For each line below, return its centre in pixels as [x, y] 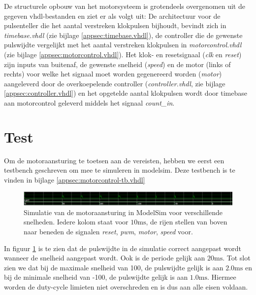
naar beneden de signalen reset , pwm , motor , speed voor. [108, 231]
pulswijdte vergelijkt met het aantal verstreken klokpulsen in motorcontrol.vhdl [123, 45]
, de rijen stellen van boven [187, 222]
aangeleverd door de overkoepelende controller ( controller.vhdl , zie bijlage [115, 83]
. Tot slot [237, 258]
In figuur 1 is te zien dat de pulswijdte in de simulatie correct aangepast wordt [123, 248]
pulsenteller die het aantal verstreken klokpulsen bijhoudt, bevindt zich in [115, 25]
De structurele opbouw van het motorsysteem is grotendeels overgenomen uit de [125, 6]
